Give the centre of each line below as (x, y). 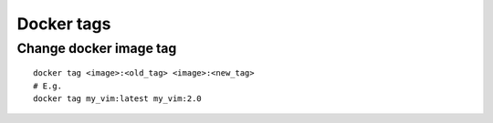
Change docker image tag (97, 48)
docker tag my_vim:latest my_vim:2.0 (118, 98)
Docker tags (64, 24)
